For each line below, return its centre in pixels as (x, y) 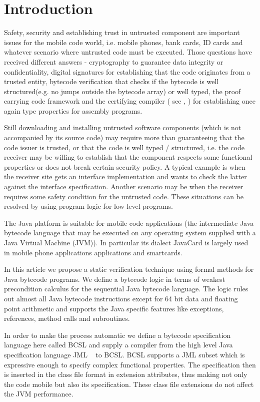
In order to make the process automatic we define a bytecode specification (117, 335)
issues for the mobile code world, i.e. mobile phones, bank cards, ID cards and (123, 42)
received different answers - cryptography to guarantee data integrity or (114, 61)
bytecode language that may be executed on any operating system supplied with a (130, 233)
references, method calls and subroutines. (67, 318)
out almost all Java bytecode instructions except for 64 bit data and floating (121, 298)
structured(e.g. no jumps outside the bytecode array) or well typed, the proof (122, 91)
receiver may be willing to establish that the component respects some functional (128, 157)
